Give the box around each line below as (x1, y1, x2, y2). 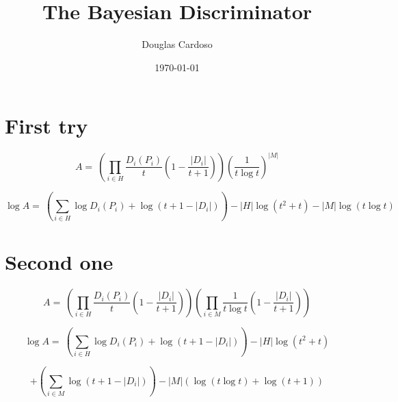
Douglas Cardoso (142, 37, 213, 51)
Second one (5, 247, 114, 275)
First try (5, 112, 88, 140)
